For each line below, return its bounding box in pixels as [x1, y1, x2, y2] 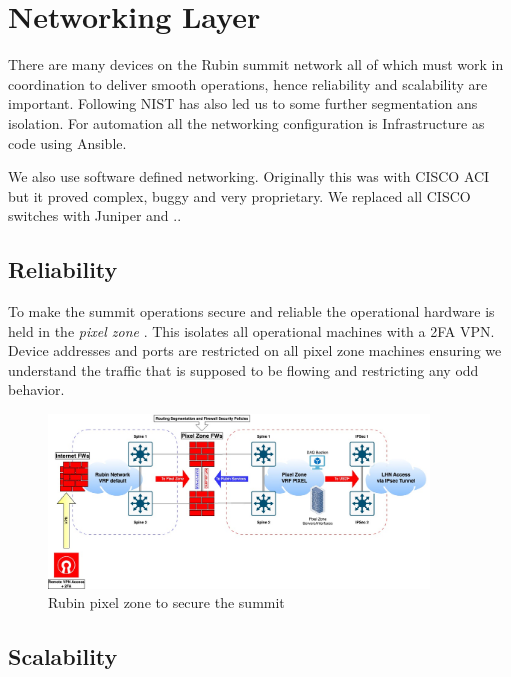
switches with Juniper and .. [8, 205, 182, 226]
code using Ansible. [8, 132, 127, 153]
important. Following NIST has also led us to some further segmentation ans [8, 93, 478, 114]
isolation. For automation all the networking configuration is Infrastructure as [8, 112, 485, 133]
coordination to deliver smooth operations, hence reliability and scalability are [8, 73, 488, 94]
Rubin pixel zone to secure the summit [48, 592, 285, 613]
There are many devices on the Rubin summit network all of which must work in [8, 54, 504, 75]
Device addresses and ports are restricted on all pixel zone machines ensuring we [8, 340, 502, 361]
